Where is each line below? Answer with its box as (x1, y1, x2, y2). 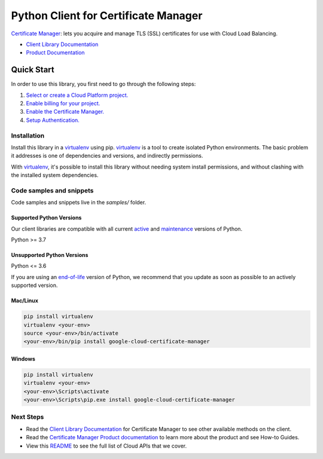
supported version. (11, 281, 58, 289)
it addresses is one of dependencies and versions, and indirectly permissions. (11, 152, 203, 160)
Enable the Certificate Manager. (26, 108, 105, 115)
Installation (11, 131, 45, 140)
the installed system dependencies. (11, 172, 99, 179)
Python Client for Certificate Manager (11, 9, 203, 22)
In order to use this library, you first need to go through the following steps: (11, 81, 196, 88)
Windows (11, 355, 35, 362)
